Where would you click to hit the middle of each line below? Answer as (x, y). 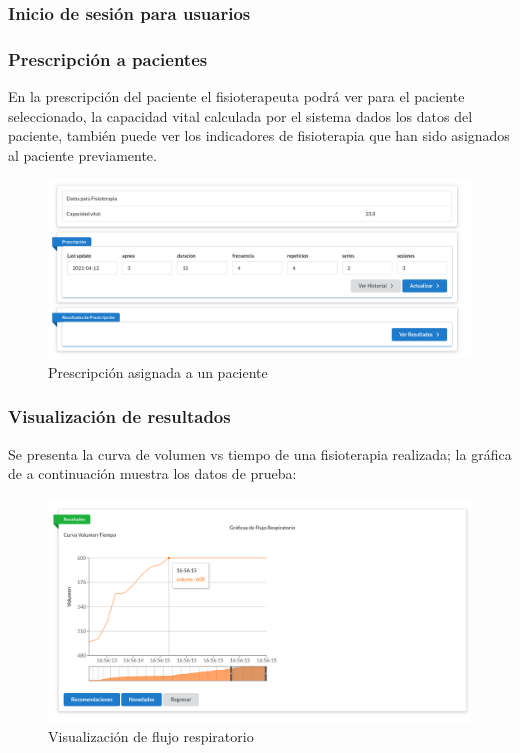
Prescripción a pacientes (108, 58)
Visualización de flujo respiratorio (151, 735)
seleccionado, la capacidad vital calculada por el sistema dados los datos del (240, 115)
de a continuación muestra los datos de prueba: (152, 473)
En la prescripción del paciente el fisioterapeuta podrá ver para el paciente (236, 96)
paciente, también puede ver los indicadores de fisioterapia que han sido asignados (259, 135)
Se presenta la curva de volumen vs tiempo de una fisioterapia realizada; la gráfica (260, 453)
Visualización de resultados (119, 416)
